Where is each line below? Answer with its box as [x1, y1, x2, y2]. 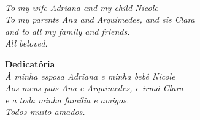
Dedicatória [5, 57, 55, 70]
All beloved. [5, 37, 48, 50]
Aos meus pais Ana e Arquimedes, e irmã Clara [5, 81, 183, 94]
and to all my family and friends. [5, 24, 130, 37]
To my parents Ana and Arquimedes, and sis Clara [5, 13, 195, 26]
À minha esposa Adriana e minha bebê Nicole [5, 69, 175, 82]
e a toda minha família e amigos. [5, 93, 129, 106]
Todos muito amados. [5, 105, 85, 118]
